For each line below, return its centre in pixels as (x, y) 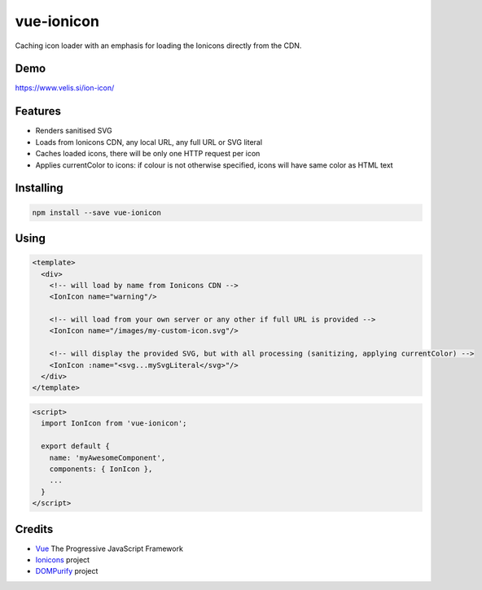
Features (38, 111)
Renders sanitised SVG (74, 131)
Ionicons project (62, 560)
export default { (75, 446)
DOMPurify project (67, 571)
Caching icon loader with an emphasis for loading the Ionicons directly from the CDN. (158, 46)
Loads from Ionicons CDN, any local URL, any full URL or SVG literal (149, 142)
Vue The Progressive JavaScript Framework (109, 548)
